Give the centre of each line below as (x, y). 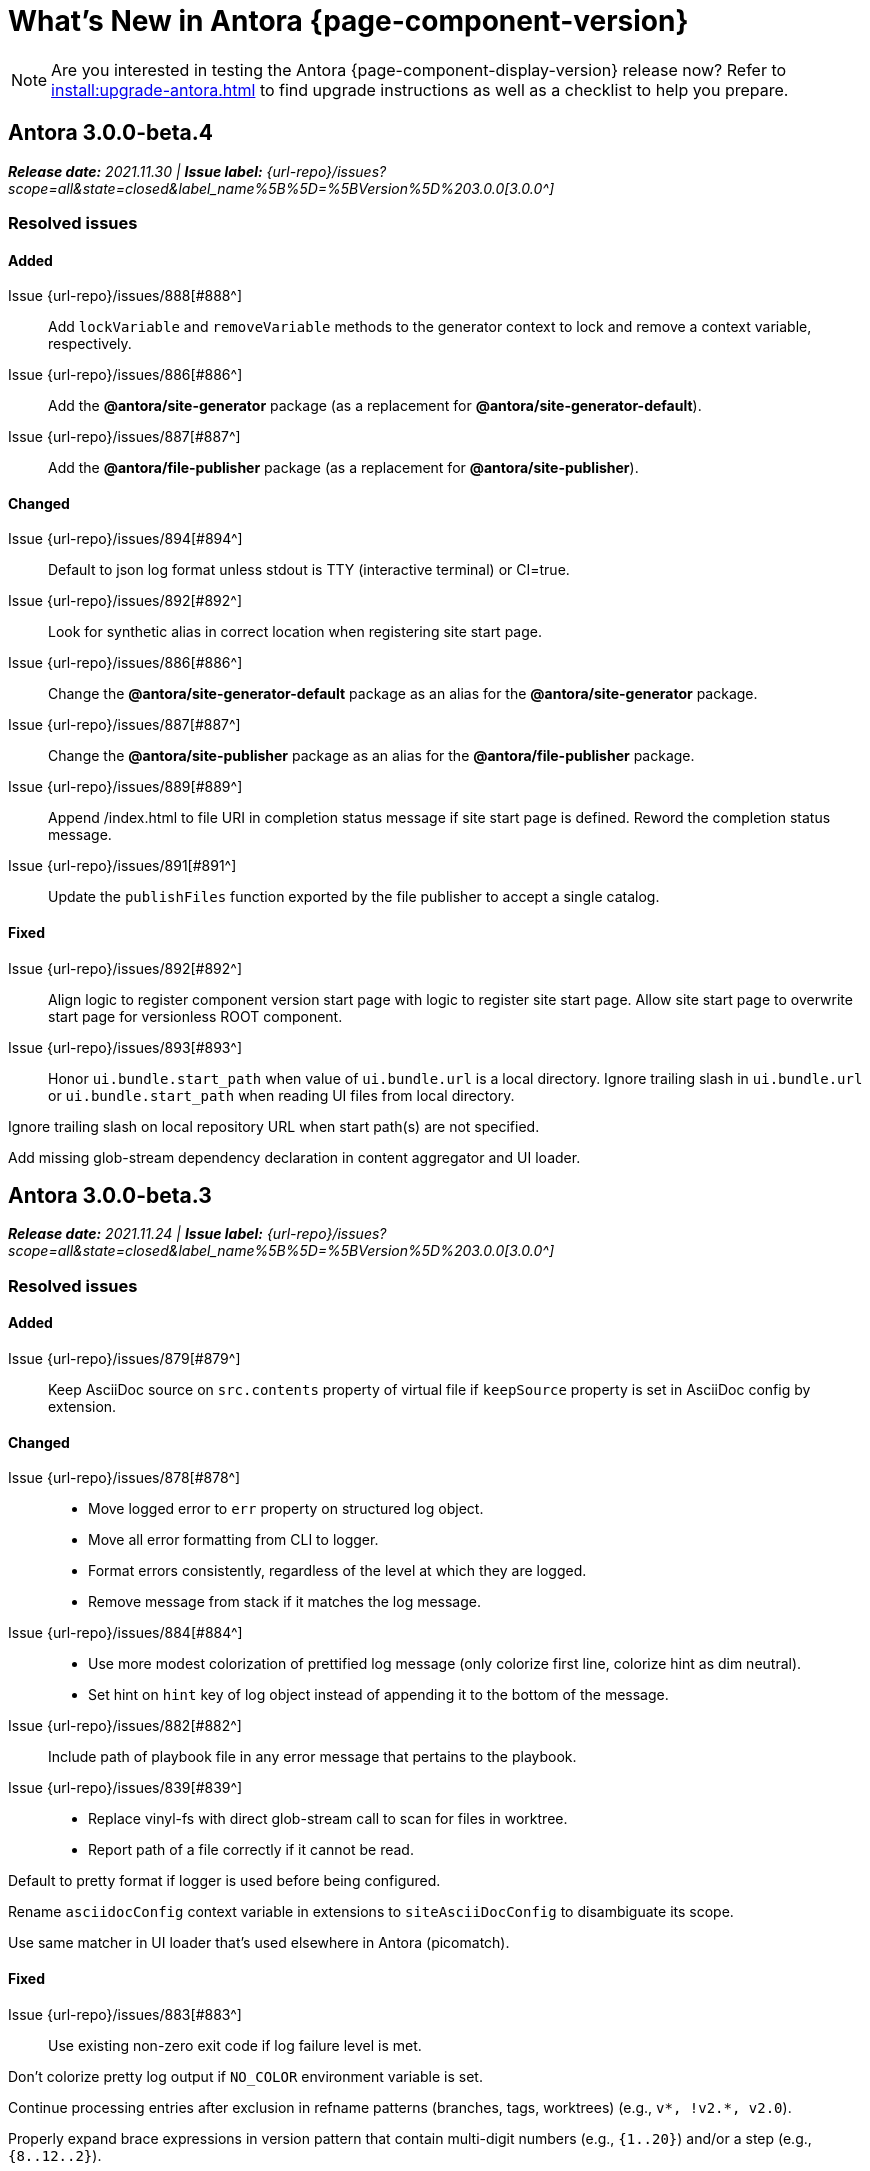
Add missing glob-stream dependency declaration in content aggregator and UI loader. (294, 1157)
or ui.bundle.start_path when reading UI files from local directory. (281, 1095)
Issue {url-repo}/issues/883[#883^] (125, 2014)
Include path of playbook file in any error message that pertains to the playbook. (312, 1757)
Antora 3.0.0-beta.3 (110, 1196)
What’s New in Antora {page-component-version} (348, 21)
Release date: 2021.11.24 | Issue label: (135, 1234)
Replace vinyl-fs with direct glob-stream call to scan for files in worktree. (328, 1819)
